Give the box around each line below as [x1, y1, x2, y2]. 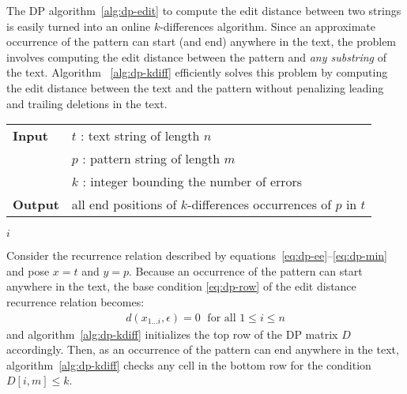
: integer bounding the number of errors [82, 172, 303, 191]
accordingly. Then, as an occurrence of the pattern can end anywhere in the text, [6, 341, 399, 358]
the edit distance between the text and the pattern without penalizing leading [6, 79, 384, 96]
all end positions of [71, 195, 177, 214]
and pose [6, 262, 50, 279]
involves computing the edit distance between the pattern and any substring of [6, 48, 387, 65]
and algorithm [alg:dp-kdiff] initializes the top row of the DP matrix [6, 325, 338, 342]
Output [13, 195, 59, 214]
